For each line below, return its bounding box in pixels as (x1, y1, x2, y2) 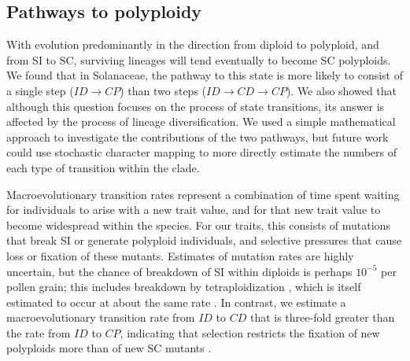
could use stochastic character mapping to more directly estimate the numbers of (6, 144, 397, 160)
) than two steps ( (120, 82, 207, 98)
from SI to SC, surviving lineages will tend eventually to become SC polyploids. (6, 51, 391, 68)
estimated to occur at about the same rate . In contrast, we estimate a (6, 293, 346, 310)
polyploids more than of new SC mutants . (6, 340, 212, 356)
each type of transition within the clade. (6, 159, 200, 175)
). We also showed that (286, 82, 397, 98)
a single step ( (6, 82, 74, 98)
